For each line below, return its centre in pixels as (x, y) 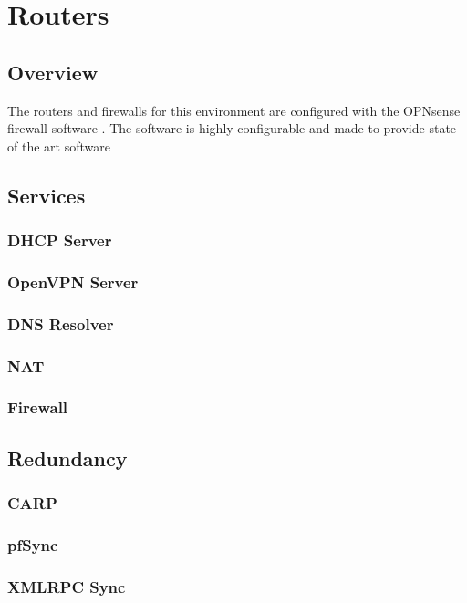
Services (47, 195)
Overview (53, 72)
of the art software (59, 146)
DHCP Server (60, 240)
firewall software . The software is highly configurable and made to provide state (232, 128)
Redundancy (67, 457)
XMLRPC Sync (67, 586)
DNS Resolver (61, 323)
